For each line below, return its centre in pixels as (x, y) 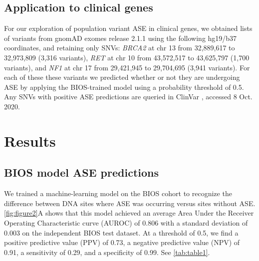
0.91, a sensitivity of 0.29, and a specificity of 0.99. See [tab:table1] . (107, 252)
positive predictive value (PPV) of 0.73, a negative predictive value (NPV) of (122, 242)
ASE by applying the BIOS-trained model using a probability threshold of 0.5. (124, 87)
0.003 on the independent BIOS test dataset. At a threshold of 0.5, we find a (121, 232)
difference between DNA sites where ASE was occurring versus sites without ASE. (130, 203)
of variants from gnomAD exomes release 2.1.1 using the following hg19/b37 (121, 38)
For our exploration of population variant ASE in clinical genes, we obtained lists (128, 28)
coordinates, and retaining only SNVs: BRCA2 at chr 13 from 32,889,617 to (120, 48)
